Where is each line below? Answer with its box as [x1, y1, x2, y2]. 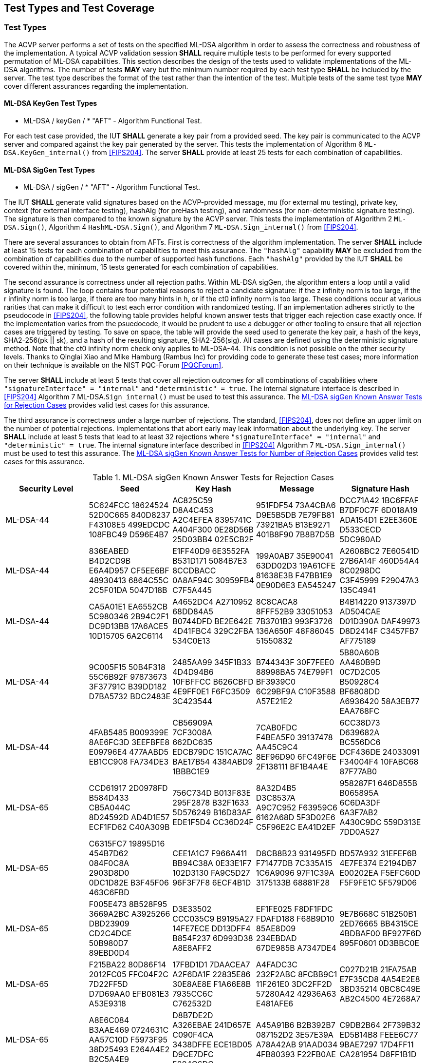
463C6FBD [89, 887, 130, 898]
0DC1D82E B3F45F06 [89, 878, 169, 888]
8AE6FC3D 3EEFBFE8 [89, 737, 170, 748]
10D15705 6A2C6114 [89, 631, 164, 641]
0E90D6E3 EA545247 [256, 580, 336, 591]
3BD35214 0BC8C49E [339, 984, 421, 994]
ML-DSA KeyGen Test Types [4, 99, 97, 108]
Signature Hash [351, 484, 409, 494]
